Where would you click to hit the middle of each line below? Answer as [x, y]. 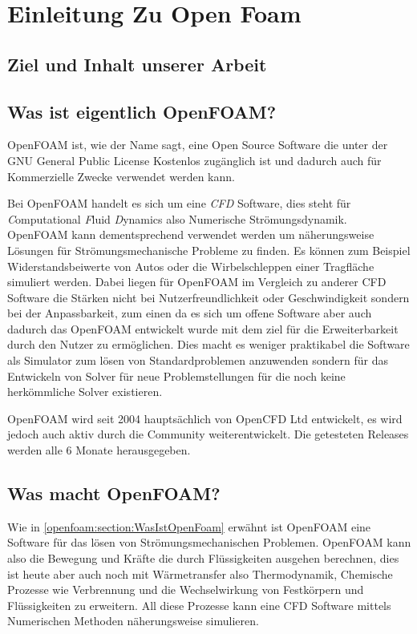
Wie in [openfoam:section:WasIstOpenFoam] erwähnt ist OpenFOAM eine [189, 526]
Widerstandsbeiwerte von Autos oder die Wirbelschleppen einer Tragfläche [191, 266]
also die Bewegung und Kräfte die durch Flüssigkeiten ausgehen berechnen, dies [203, 558]
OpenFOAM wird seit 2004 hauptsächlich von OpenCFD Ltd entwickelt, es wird [205, 418]
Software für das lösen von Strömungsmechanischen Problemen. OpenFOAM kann [209, 542]
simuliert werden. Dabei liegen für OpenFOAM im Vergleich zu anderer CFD [197, 282]
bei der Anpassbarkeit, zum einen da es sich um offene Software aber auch [190, 313]
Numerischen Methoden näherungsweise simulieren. [133, 621]
